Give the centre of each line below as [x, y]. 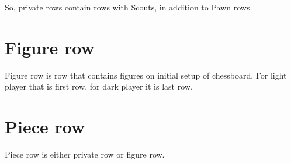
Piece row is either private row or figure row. [85, 154]
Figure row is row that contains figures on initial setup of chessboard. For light [146, 75]
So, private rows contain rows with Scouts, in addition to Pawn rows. [129, 7]
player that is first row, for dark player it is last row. [99, 86]
